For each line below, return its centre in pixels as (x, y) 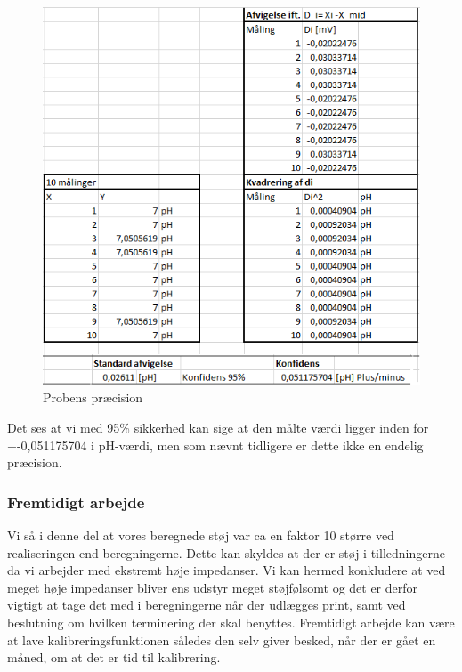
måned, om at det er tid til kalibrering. (114, 657)
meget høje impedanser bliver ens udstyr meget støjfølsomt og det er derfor (213, 587)
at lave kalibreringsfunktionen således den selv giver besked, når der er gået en (222, 640)
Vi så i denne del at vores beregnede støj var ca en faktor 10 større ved (201, 534)
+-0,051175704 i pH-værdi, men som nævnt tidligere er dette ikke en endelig (215, 445)
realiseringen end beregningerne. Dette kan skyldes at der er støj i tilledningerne (226, 552)
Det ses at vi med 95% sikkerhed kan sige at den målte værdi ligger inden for (218, 427)
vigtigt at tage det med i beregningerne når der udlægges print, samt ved (207, 605)
